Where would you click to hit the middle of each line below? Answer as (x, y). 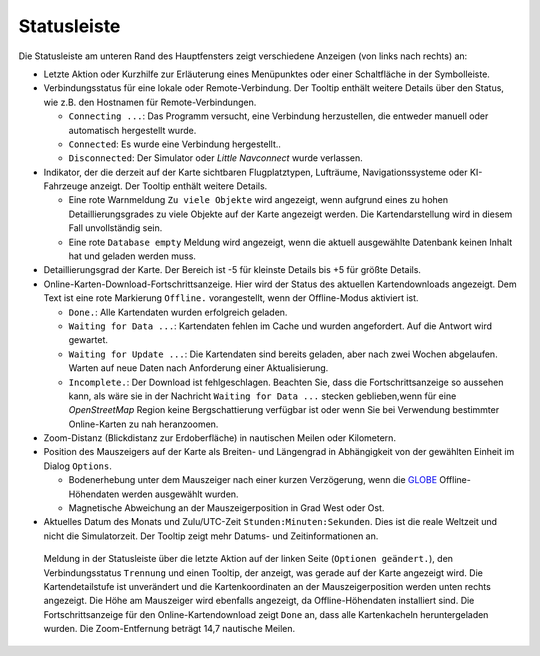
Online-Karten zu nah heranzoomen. (143, 424)
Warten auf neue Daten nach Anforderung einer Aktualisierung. (198, 368)
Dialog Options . (77, 466)
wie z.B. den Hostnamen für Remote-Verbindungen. (150, 102)
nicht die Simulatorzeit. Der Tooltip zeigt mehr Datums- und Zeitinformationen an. (211, 536)
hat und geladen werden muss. (132, 256)
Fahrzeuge (66, 186)
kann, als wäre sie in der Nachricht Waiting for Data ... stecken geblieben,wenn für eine (262, 396)
